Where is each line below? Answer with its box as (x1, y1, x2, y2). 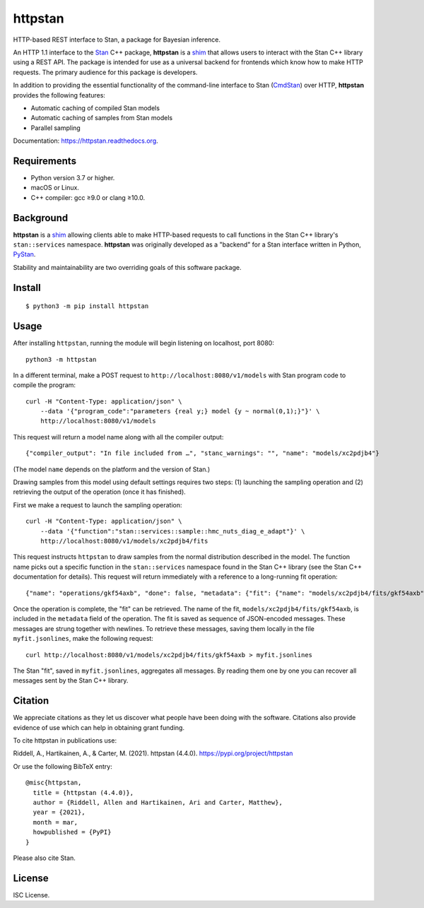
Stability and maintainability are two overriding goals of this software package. (13, 263, 242, 271)
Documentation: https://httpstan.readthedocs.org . (13, 136, 158, 145)
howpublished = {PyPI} (33, 828, 112, 837)
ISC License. (13, 890, 50, 899)
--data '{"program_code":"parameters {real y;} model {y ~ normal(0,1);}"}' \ (40, 407, 320, 415)
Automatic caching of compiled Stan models (30, 103, 160, 112)
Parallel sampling (30, 124, 81, 132)
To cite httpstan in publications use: (13, 736, 117, 745)
